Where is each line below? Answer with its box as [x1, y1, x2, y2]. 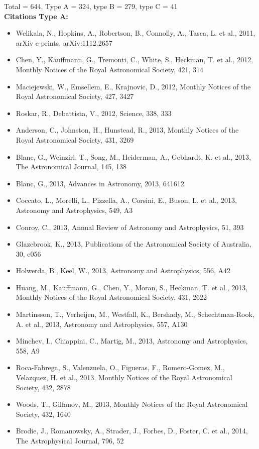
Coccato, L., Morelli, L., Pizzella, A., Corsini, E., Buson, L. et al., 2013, [16, 195, 237, 205]
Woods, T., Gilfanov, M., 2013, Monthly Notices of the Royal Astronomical [16, 399, 248, 409]
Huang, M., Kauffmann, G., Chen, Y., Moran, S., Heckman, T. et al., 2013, [16, 282, 248, 292]
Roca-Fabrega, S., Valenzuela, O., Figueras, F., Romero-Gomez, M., [16, 362, 225, 373]
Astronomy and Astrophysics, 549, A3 [16, 204, 133, 215]
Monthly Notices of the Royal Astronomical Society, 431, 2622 [16, 292, 207, 302]
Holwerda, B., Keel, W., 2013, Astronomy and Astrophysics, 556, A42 [16, 265, 231, 276]
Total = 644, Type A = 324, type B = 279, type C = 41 [4, 1, 178, 11]
